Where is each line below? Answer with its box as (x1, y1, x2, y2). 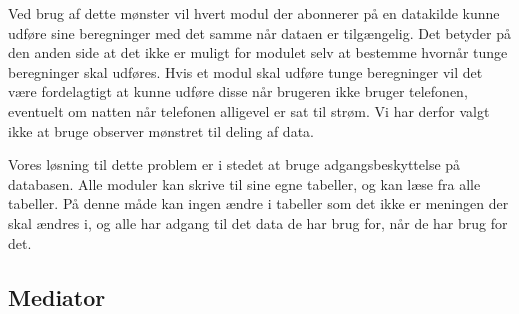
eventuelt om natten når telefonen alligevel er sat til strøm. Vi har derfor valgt (8, 100, 490, 121)
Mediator (8, 281, 106, 312)
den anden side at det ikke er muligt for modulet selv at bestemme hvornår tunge (8, 42, 508, 63)
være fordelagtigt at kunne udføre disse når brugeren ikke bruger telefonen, (8, 81, 468, 102)
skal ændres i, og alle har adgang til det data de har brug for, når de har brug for (8, 212, 508, 233)
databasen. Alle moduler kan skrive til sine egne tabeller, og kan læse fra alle (8, 173, 481, 194)
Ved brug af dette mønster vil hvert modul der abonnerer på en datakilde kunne (8, 3, 500, 23)
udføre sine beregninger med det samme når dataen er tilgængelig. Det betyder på (8, 22, 512, 43)
